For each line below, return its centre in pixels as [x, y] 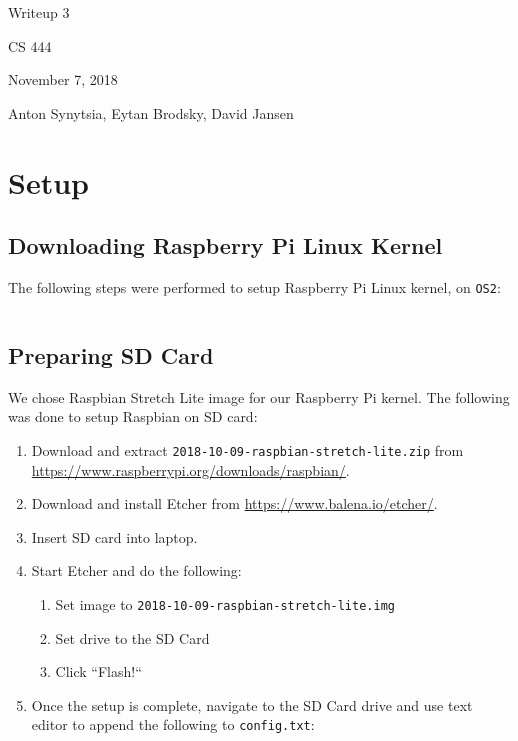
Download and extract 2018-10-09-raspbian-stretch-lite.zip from [247, 450]
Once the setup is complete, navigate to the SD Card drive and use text [252, 704]
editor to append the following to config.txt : [173, 724]
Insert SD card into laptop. [114, 536]
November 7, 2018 [63, 79]
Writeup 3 [39, 12]
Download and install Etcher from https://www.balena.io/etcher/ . [234, 503]
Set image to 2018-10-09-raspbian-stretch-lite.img [225, 604]
